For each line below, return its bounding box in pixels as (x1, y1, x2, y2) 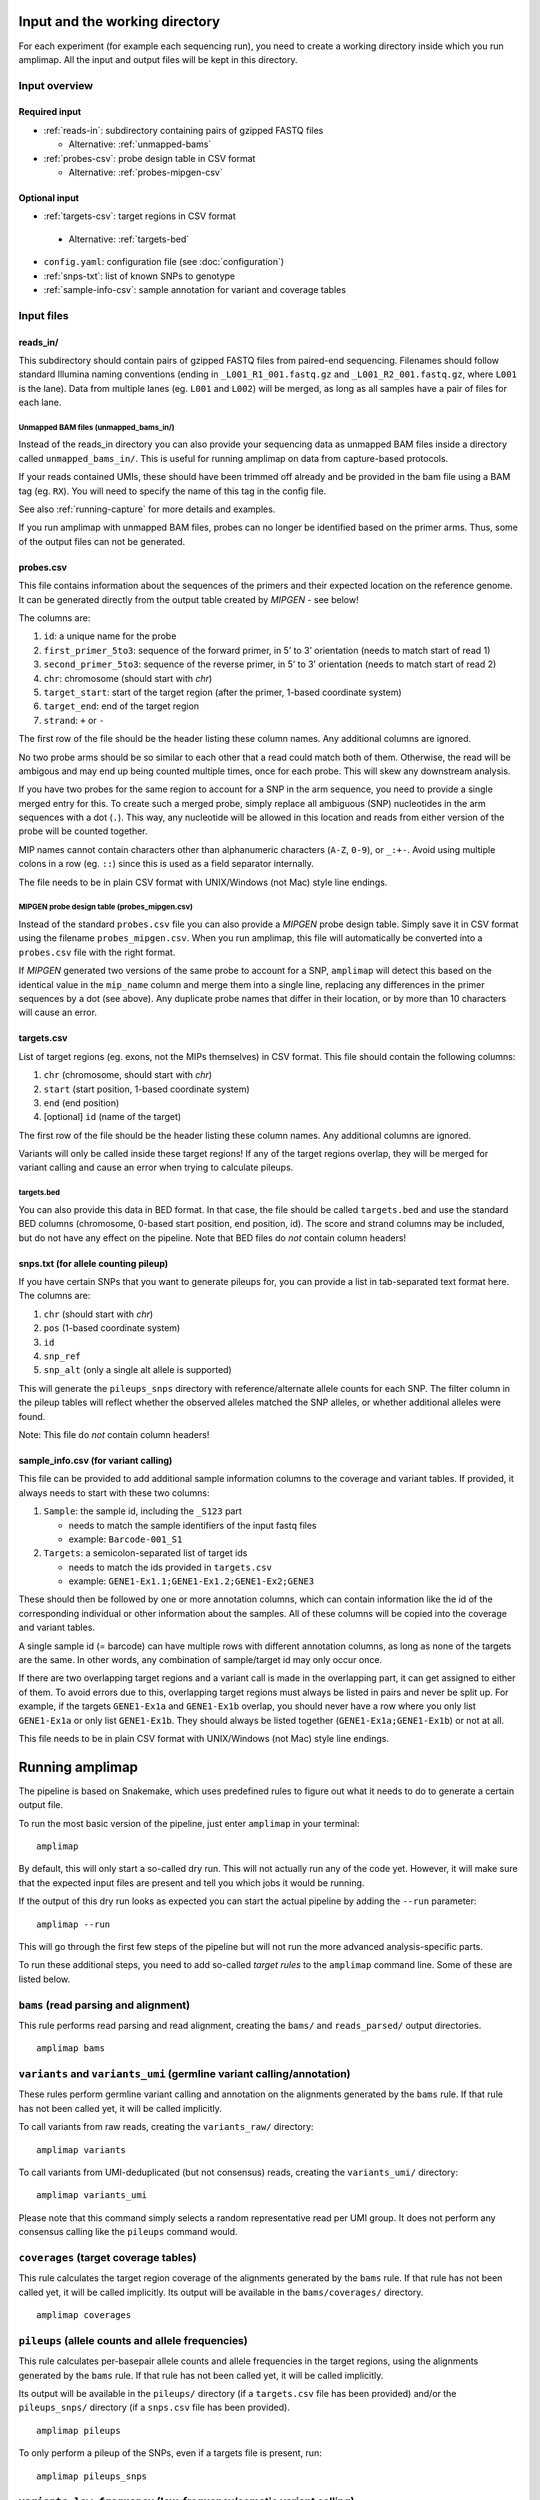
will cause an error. (18, 1006, 97, 1019)
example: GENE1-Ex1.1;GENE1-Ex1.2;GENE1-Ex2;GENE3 (68, 1575, 315, 1587)
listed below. (18, 1973, 71, 1985)
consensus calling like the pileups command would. (18, 2226, 239, 2238)
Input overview (18, 78, 94, 92)
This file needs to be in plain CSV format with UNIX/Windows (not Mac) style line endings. (18, 1732, 390, 1744)
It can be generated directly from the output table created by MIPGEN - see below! (18, 593, 359, 605)
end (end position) (43, 1096, 120, 1109)
